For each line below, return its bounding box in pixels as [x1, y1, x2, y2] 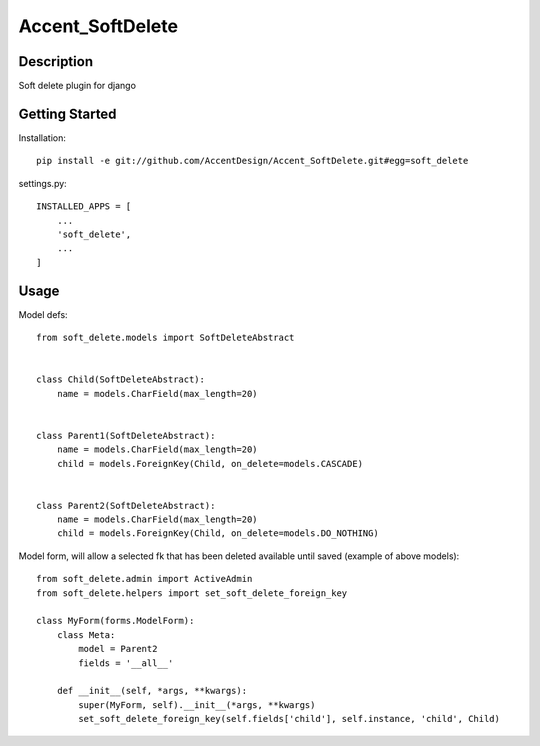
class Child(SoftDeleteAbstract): [36, 374, 205, 385]
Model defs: [18, 308, 69, 320]
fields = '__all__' [78, 657, 174, 669]
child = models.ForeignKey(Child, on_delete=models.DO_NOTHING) [56, 528, 379, 539]
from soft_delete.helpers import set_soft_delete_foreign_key [36, 587, 348, 599]
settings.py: [18, 177, 67, 189]
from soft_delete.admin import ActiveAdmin [36, 573, 253, 585]
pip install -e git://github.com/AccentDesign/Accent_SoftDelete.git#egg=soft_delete [36, 155, 469, 167]
